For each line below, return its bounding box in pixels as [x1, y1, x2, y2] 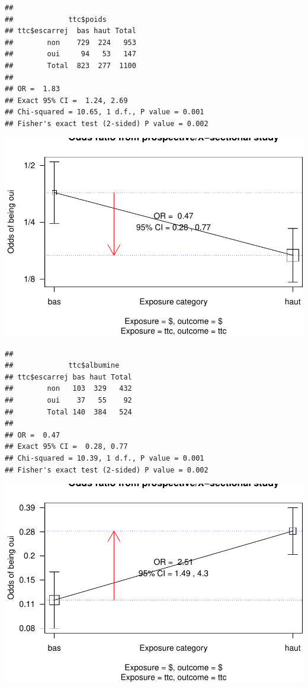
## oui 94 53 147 [5, 50, 136, 59]
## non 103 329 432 [5, 384, 132, 393]
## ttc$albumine [5, 361, 120, 370]
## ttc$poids [5, 15, 107, 24]
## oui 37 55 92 [5, 396, 132, 405]
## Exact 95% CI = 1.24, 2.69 [5, 96, 128, 105]
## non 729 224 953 [5, 38, 136, 47]
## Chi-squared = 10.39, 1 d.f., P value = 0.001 [5, 454, 204, 463]
